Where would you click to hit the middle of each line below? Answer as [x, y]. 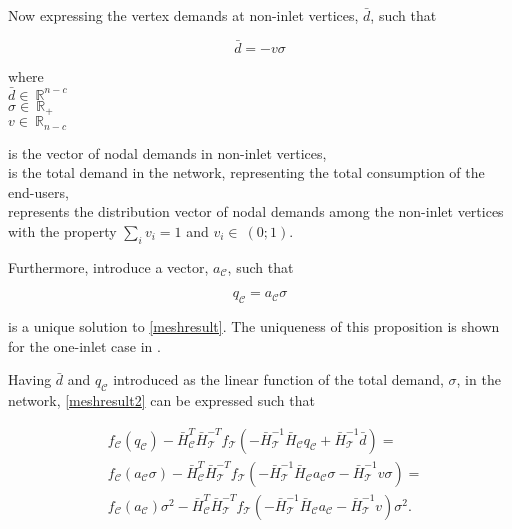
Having [30, 379]
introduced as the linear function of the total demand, [278, 379]
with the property [62, 230]
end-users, [38, 191]
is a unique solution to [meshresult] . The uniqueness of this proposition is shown [254, 326]
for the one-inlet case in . [84, 345]
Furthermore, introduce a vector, [108, 266]
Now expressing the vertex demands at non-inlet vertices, [183, 15]
